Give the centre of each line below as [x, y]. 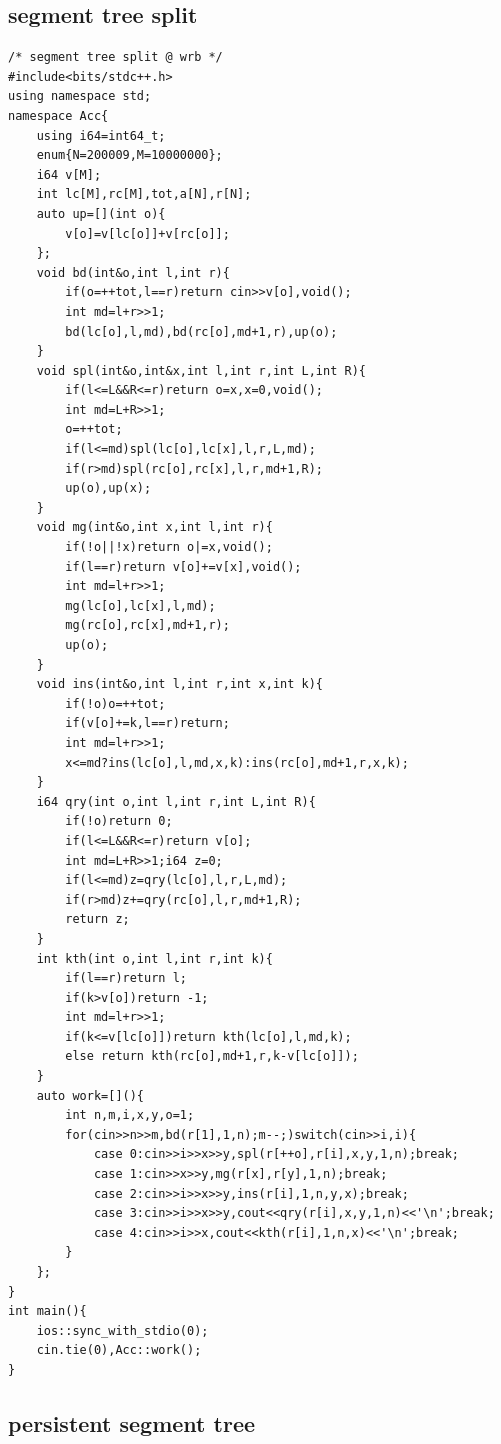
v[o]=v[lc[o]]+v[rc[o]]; [147, 233]
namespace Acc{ [58, 115]
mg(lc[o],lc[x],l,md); [140, 605]
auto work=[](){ [90, 1095]
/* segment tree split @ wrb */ [115, 57]
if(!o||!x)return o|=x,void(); [169, 547]
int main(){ [47, 1311]
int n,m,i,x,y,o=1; [130, 1115]
